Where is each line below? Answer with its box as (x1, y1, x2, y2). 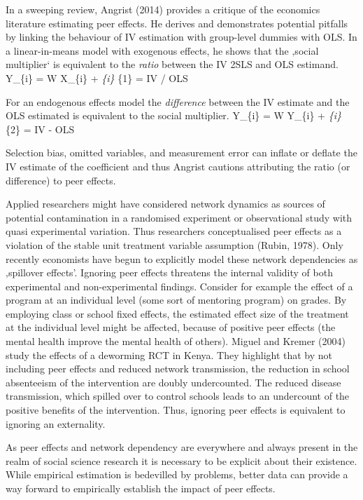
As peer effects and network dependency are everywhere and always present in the (6, 440, 358, 454)
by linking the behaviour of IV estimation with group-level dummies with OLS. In (6, 29, 357, 44)
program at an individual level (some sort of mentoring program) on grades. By (6, 292, 347, 307)
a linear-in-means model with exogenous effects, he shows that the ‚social (6, 43, 319, 58)
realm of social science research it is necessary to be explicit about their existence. (6, 453, 357, 468)
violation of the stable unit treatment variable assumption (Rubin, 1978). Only (6, 237, 343, 252)
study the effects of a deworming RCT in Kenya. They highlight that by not (6, 347, 333, 362)
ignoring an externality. (6, 416, 106, 431)
